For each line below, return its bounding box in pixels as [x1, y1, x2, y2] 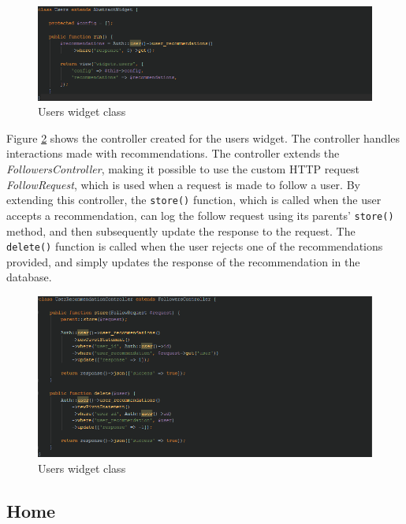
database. [6, 269, 52, 285]
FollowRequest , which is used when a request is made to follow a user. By [6, 176, 360, 192]
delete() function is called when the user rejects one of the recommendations [6, 238, 383, 255]
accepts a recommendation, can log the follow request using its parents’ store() [6, 206, 394, 223]
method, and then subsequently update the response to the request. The [6, 222, 356, 239]
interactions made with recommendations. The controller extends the [6, 145, 340, 162]
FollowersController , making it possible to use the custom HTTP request [6, 161, 359, 177]
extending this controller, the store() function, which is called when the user [6, 191, 382, 208]
